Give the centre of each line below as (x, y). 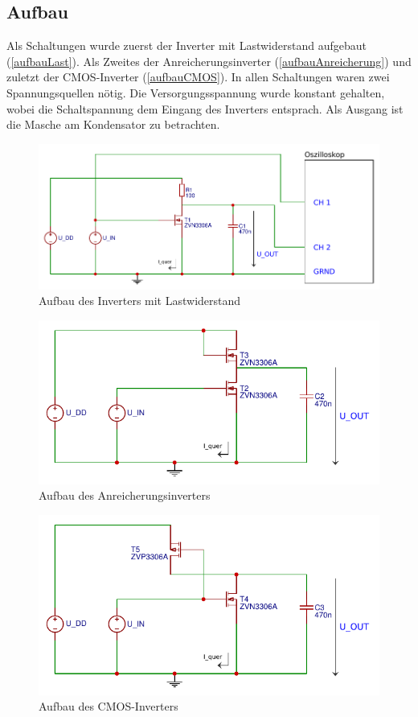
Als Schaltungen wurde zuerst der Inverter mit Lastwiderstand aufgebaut (186, 45)
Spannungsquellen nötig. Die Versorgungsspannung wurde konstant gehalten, (196, 92)
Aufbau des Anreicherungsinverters (125, 495)
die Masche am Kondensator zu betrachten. (113, 124)
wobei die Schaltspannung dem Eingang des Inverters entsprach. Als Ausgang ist (205, 108)
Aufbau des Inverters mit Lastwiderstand (140, 301)
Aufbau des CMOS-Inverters (109, 706)
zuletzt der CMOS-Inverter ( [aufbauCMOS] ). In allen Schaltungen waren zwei (198, 77)
